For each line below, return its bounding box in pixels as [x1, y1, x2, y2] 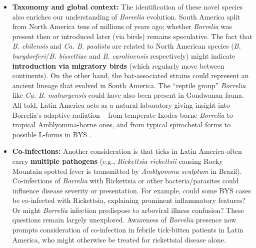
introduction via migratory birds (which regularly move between [12, 60, 224, 71]
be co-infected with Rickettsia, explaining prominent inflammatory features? [12, 195, 246, 205]
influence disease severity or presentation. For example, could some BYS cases [12, 185, 251, 195]
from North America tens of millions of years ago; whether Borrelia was [12, 21, 232, 32]
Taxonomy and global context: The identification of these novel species [12, 2, 243, 12]
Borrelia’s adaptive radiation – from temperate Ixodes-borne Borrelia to [12, 109, 233, 120]
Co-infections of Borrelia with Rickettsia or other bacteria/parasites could [12, 175, 239, 186]
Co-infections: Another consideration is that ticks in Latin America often [12, 146, 242, 156]
